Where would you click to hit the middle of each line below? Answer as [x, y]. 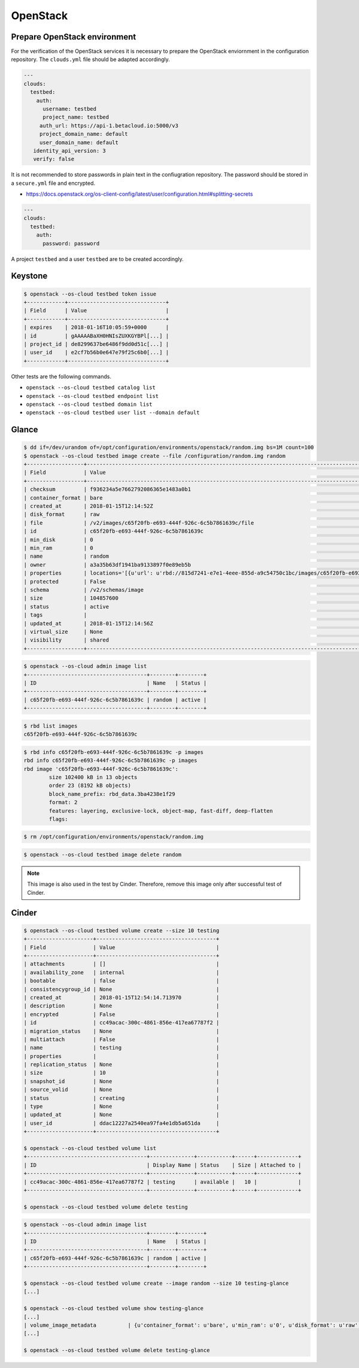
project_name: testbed [76, 117]
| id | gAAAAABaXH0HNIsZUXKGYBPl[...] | [96, 336]
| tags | [55, 615]
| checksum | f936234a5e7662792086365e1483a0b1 [107, 490]
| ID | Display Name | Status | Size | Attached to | [162, 1165]
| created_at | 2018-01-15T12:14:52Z [89, 506]
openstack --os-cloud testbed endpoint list [92, 396]
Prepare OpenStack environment [74, 37]
